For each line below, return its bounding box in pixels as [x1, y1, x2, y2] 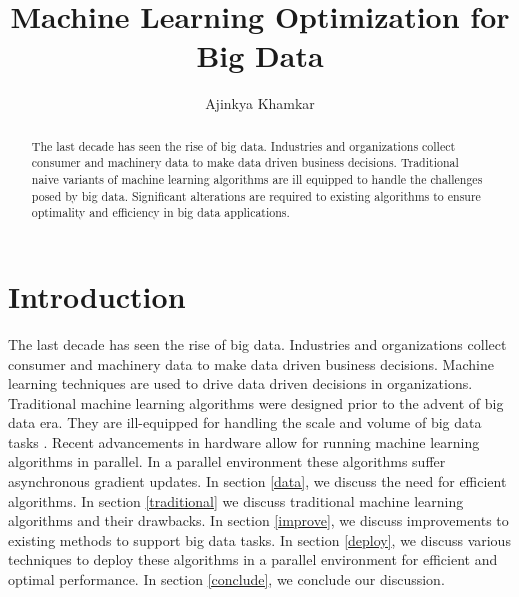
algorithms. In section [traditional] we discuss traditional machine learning [8, 490, 464, 511]
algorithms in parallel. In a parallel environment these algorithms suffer [8, 451, 446, 472]
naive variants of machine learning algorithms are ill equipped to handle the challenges [31, 171, 483, 188]
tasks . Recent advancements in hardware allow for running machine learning [8, 431, 480, 452]
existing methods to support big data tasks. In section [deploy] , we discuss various [8, 529, 511, 550]
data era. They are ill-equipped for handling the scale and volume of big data [8, 412, 482, 433]
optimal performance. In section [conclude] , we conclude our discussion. [8, 569, 445, 590]
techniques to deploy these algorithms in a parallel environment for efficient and [8, 549, 498, 570]
